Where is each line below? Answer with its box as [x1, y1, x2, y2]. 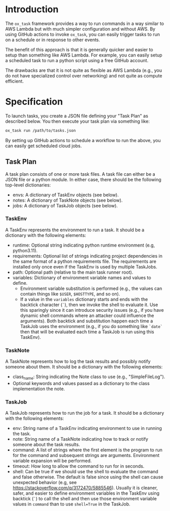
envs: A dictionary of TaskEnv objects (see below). [12, 192, 119, 198]
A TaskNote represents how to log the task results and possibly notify [5, 358, 151, 365]
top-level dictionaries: [5, 182, 51, 188]
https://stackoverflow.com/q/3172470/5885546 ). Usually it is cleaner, [12, 485, 158, 491]
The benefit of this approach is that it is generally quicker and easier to [5, 46, 153, 52]
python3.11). [12, 247, 38, 253]
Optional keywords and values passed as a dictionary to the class [12, 380, 150, 386]
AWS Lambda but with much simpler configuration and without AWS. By [5, 25, 156, 32]
